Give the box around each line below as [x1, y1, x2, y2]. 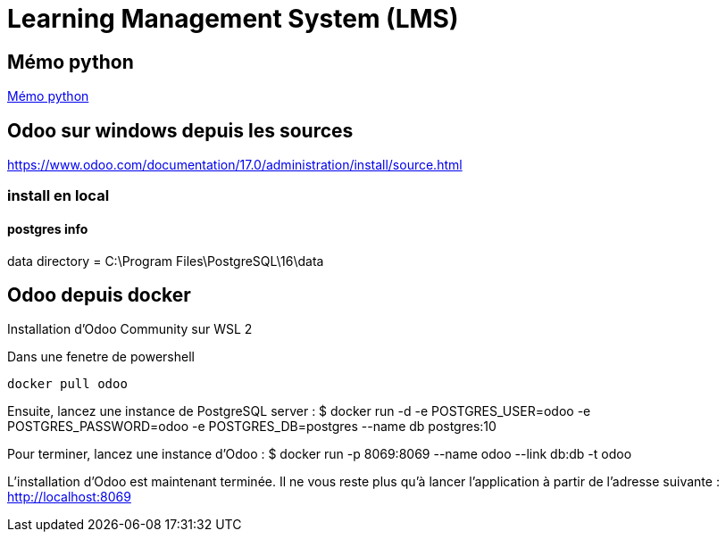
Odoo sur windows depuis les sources [7, 119, 354, 142]
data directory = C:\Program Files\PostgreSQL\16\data [7, 253, 324, 269]
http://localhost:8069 [7, 489, 131, 505]
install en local [7, 187, 110, 205]
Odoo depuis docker [7, 284, 191, 307]
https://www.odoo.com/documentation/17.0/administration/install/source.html [7, 157, 463, 173]
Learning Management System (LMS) [7, 4, 459, 34]
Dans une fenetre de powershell [7, 349, 195, 365]
